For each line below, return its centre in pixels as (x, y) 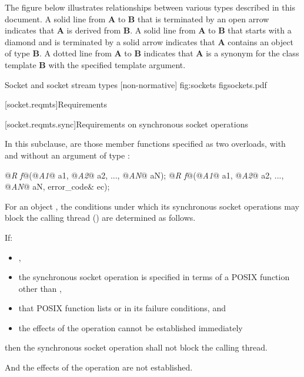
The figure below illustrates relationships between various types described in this (150, 7)
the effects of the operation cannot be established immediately (131, 327)
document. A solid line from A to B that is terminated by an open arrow (137, 18)
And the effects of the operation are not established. (99, 367)
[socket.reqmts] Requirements (56, 104)
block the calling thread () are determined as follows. (100, 218)
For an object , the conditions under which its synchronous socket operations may (152, 206)
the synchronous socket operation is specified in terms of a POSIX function (154, 277)
